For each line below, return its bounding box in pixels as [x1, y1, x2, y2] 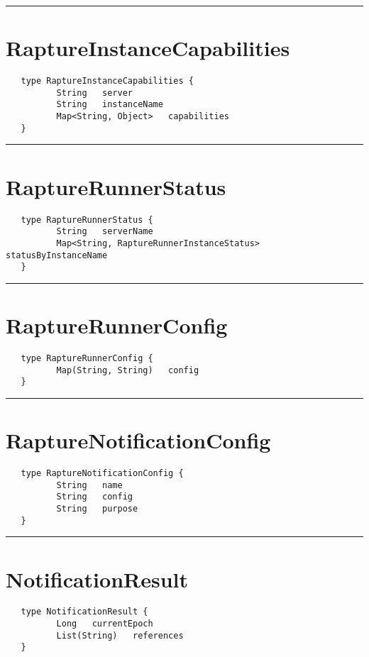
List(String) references [56, 630, 184, 641]
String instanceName [56, 99, 163, 110]
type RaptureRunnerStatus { [21, 214, 153, 225]
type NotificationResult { [21, 607, 148, 617]
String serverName [56, 226, 153, 237]
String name [56, 480, 123, 490]
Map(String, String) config [56, 365, 199, 375]
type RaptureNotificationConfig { [21, 468, 184, 479]
